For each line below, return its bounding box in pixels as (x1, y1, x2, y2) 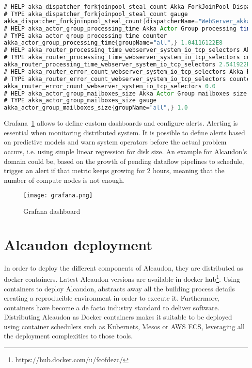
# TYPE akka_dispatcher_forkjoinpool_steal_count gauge (4, 10, 188, 17)
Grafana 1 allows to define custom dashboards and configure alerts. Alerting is (4, 118, 238, 128)
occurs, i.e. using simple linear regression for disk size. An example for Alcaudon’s (4, 146, 247, 156)
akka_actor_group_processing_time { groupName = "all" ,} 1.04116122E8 (4, 39, 223, 47)
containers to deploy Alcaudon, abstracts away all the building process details (4, 283, 235, 293)
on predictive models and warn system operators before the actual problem (4, 137, 227, 147)
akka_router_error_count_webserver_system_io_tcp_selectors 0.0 (4, 82, 216, 90)
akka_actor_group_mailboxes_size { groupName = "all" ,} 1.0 (4, 104, 188, 112)
